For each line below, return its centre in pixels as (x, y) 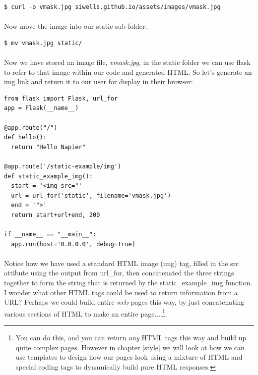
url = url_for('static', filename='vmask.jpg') (91, 195)
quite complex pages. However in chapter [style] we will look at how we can (130, 347)
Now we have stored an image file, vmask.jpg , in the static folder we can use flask (127, 62)
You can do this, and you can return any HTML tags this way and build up (131, 338)
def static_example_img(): (48, 176)
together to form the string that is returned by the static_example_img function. (128, 283)
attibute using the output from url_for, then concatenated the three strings (119, 273)
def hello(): (25, 137)
